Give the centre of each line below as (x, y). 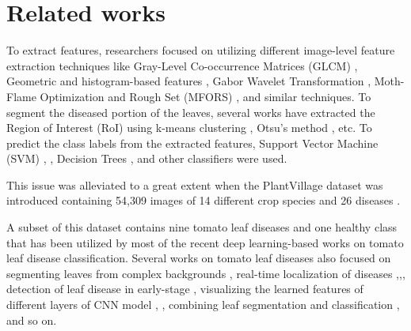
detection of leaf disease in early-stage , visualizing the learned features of (185, 289)
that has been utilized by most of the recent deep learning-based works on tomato (205, 242)
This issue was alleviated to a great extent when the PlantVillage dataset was (195, 184)
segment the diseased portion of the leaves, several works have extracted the (191, 112)
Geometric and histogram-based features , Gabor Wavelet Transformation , (189, 81)
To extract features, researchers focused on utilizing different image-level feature (201, 50)
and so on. (32, 320)
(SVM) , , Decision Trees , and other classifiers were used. (147, 158)
